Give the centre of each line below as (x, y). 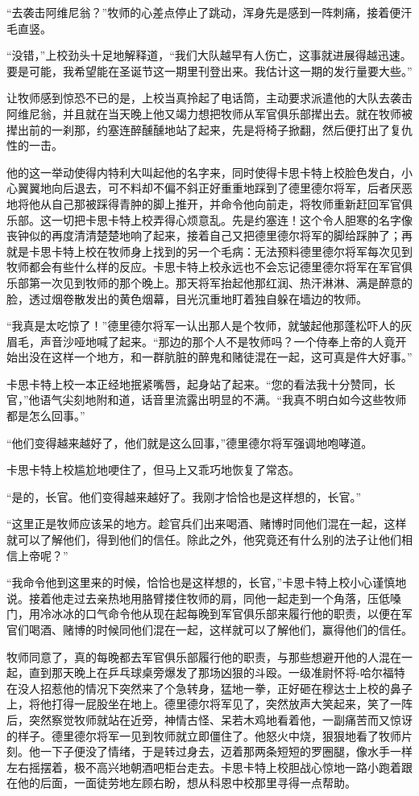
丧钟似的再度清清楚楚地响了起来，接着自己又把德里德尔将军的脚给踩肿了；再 (209, 235)
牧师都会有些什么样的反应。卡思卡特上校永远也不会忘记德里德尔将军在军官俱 (209, 267)
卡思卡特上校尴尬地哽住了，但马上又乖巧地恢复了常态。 (153, 470)
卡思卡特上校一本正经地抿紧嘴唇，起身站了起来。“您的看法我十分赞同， (195, 384)
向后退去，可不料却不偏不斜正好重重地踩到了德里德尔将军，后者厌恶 (232, 188)
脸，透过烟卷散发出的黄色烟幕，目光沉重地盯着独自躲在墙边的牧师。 (187, 298)
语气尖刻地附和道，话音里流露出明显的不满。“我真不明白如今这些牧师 (223, 400)
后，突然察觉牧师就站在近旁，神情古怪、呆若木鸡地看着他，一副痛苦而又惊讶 (209, 719)
